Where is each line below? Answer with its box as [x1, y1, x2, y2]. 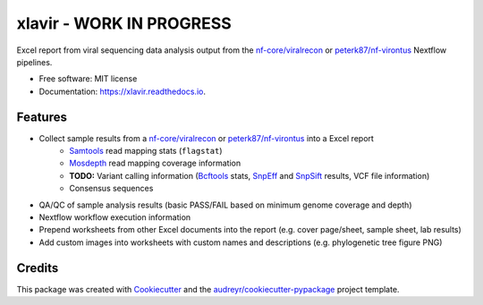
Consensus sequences [69, 183, 154, 194]
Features [16, 109, 67, 124]
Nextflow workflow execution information [38, 211, 191, 223]
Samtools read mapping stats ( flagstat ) [69, 146, 223, 157]
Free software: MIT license [38, 73, 138, 84]
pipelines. [16, 56, 53, 67]
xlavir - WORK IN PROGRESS [16, 13, 232, 33]
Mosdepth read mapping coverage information [69, 157, 241, 169]
